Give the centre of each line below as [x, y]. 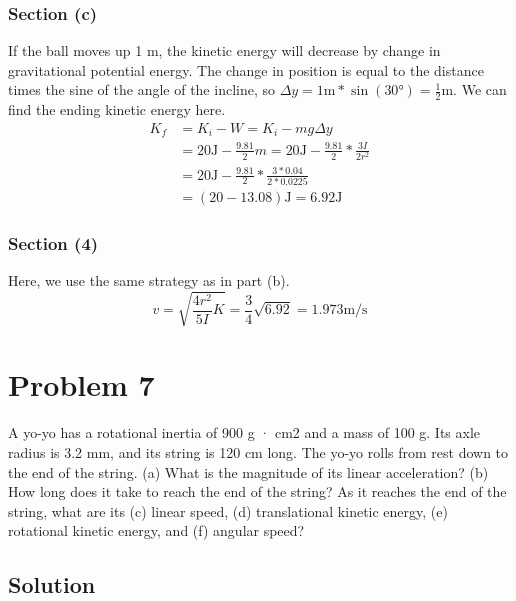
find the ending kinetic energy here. [117, 109]
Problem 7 [81, 384]
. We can [480, 89]
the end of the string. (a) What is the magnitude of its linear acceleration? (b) [248, 471]
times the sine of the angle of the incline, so [141, 89]
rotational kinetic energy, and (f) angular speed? [156, 530]
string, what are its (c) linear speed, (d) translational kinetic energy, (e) [228, 510]
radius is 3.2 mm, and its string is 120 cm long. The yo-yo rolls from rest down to [258, 451]
